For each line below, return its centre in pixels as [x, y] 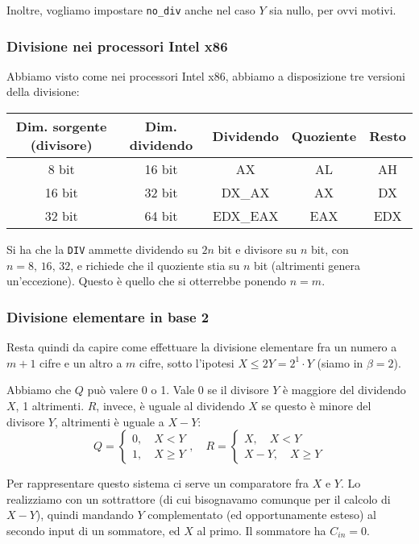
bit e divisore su [257, 249]
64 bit [161, 216]
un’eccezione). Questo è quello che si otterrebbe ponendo [147, 281]
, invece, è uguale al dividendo [170, 405]
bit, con [330, 249]
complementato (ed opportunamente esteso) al [262, 515]
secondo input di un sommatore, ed [93, 530]
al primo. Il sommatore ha [261, 530]
